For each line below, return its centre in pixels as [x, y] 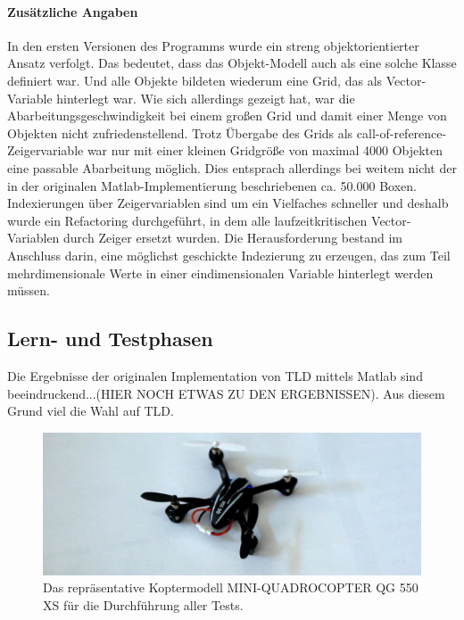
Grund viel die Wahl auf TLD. [91, 411]
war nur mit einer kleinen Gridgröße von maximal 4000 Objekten [265, 150]
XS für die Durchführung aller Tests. [143, 604]
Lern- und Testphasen [110, 339]
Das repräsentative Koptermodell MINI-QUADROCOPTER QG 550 [231, 587]
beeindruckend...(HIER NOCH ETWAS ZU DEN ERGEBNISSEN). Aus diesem [226, 393]
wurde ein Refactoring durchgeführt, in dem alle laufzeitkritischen [187, 220]
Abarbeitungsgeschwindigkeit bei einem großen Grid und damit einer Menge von [227, 116]
